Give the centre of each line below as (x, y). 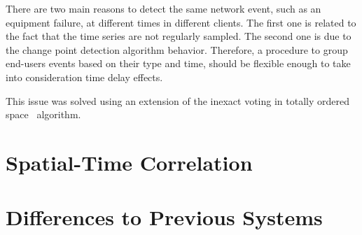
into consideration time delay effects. (84, 77)
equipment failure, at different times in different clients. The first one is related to (181, 22)
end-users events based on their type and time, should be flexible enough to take (178, 63)
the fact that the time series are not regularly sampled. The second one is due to (179, 36)
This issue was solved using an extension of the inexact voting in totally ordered (177, 100)
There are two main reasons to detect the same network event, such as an (163, 8)
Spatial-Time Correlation (129, 162)
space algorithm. (43, 114)
